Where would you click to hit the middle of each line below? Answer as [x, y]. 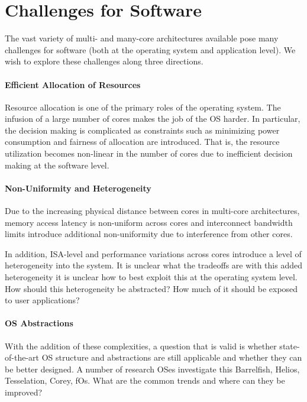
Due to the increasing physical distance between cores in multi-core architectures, [152, 211]
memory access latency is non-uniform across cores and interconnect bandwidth [149, 222]
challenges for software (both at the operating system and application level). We [150, 49]
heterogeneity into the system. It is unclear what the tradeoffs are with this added [153, 265]
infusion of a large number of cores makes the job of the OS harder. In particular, [153, 119]
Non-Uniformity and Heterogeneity [78, 188]
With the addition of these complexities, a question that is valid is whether [141, 346]
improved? [24, 392]
